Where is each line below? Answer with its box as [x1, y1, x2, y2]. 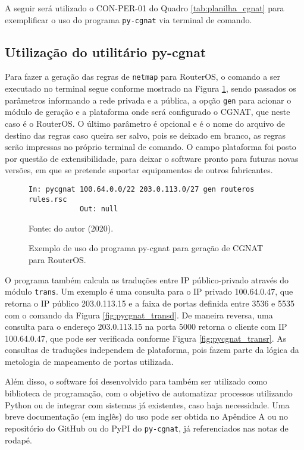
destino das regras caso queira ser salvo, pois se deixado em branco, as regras [5, 129, 286, 141]
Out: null [79, 205, 118, 214]
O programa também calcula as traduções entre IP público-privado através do [5, 273, 289, 286]
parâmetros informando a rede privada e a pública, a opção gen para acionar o [5, 93, 292, 106]
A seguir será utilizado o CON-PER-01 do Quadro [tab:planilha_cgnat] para [5, 2, 284, 14]
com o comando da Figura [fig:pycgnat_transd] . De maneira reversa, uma [5, 308, 273, 321]
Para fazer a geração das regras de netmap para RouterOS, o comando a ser [5, 70, 281, 83]
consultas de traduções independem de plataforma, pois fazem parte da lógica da [5, 343, 299, 356]
